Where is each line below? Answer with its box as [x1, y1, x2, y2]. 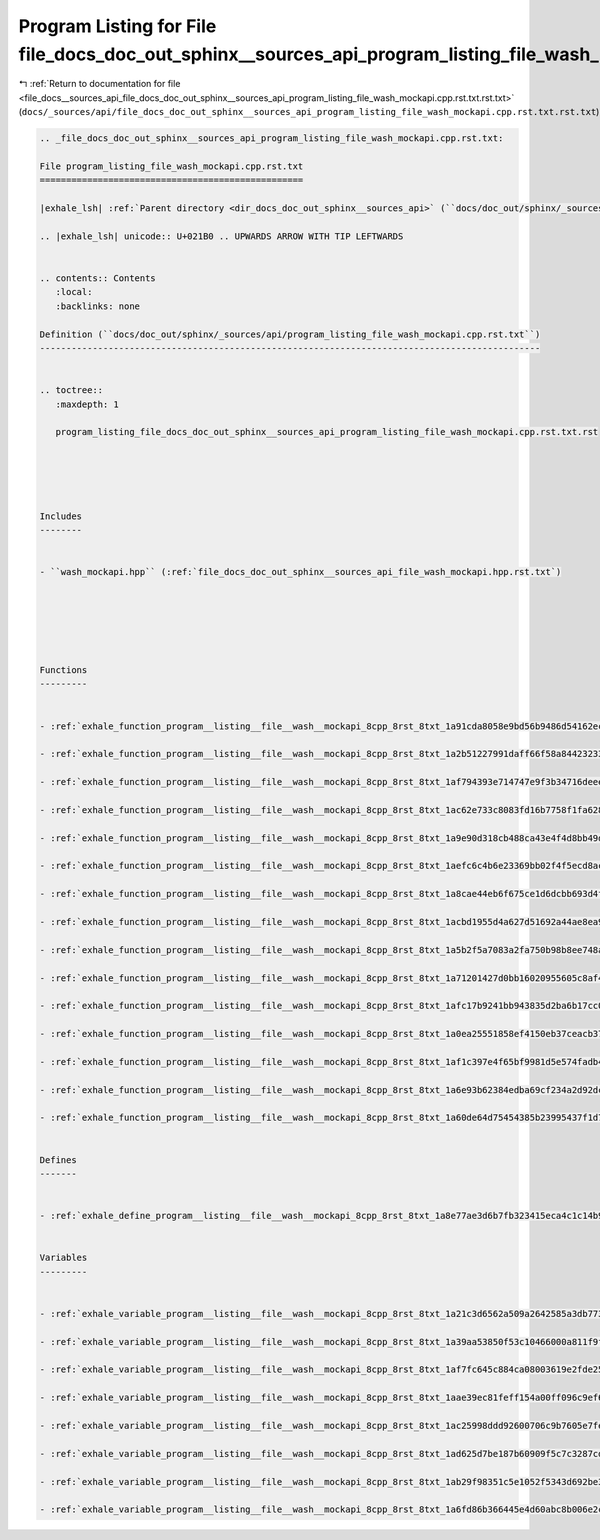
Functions [39, 664, 88, 675]
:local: [55, 286, 93, 298]
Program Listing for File [18, 15, 217, 37]
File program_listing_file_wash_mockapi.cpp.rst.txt [39, 160, 304, 172]
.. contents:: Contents [39, 273, 157, 284]
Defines [39, 1154, 77, 1165]
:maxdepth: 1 [55, 398, 120, 410]
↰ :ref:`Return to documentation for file [18, 78, 181, 90]
